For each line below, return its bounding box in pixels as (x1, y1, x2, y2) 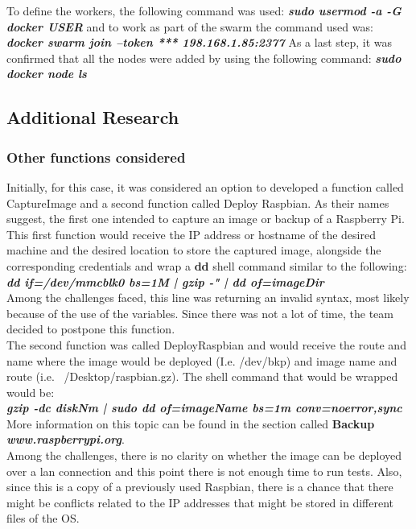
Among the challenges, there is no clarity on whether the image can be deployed (6, 447, 402, 464)
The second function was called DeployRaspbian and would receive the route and (6, 336, 406, 353)
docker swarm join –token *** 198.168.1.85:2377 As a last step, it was (6, 34, 393, 51)
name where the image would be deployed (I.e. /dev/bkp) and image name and (6, 352, 397, 369)
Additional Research (6, 105, 179, 130)
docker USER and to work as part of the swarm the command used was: (6, 18, 373, 35)
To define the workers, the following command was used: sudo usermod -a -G (6, 2, 402, 19)
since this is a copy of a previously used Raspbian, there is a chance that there (6, 478, 393, 495)
